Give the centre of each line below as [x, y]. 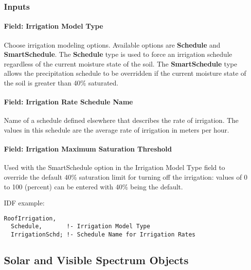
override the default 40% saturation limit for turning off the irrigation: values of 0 [126, 177]
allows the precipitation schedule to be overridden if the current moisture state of [125, 73]
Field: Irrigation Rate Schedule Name [69, 102]
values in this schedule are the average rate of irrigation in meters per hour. [117, 130]
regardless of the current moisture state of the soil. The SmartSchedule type [121, 63]
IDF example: [24, 203]
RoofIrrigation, [30, 218]
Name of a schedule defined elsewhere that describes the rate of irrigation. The [121, 120]
